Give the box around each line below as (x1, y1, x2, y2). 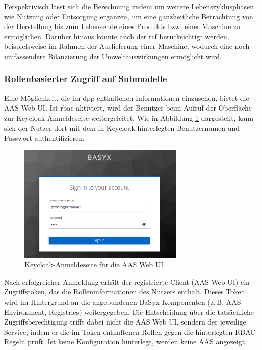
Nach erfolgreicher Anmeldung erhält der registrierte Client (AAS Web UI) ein (4, 276, 250, 287)
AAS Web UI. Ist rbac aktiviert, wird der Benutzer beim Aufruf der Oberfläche (4, 102, 252, 113)
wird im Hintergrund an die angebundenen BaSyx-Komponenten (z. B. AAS (4, 297, 241, 307)
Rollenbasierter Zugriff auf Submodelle (4, 72, 167, 85)
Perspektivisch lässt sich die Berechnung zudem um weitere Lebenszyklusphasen (4, 1, 254, 11)
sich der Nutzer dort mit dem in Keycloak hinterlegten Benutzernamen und (4, 122, 240, 133)
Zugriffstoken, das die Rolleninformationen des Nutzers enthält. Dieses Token (4, 286, 245, 297)
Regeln (4, 336, 25, 347)
